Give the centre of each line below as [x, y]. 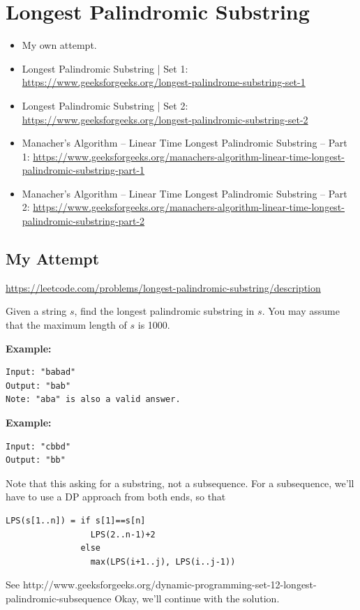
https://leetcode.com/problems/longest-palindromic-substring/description [163, 287]
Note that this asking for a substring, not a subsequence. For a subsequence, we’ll [180, 483]
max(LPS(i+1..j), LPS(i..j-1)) [163, 561]
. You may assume [301, 311]
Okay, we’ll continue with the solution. [197, 598]
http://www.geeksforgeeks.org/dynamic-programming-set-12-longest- [170, 585]
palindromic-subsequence [59, 598]
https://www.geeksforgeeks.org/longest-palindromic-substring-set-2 [165, 119]
